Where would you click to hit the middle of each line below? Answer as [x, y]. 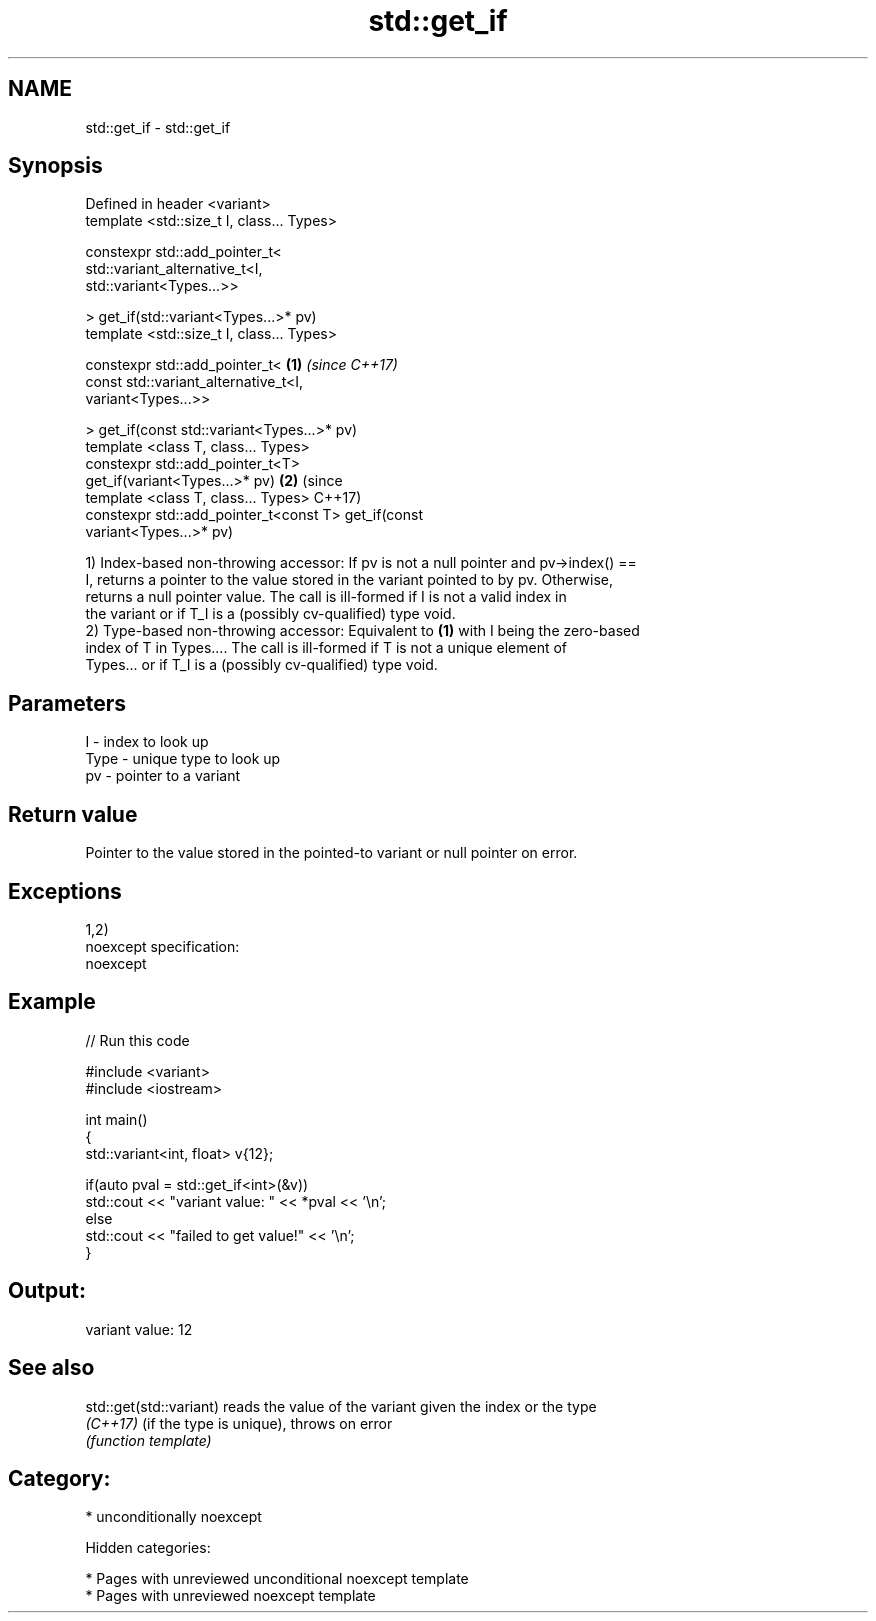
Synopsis [55, 166]
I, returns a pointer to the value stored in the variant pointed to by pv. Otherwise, [349, 580]
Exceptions [65, 891]
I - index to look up [147, 742]
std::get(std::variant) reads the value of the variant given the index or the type [341, 1406]
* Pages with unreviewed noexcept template [230, 1596]
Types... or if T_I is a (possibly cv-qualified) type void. [261, 665]
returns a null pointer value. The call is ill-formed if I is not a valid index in [326, 597]
